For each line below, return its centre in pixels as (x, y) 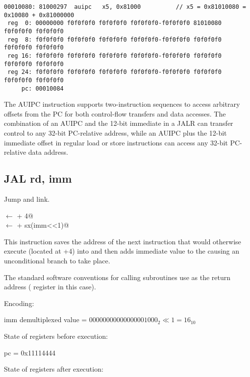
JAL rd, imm (38, 178)
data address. (48, 152)
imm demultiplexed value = (46, 319)
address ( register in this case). (50, 287)
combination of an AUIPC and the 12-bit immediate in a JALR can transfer (119, 123)
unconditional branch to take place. (57, 260)
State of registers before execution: (56, 336)
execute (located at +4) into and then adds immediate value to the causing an (122, 251)
